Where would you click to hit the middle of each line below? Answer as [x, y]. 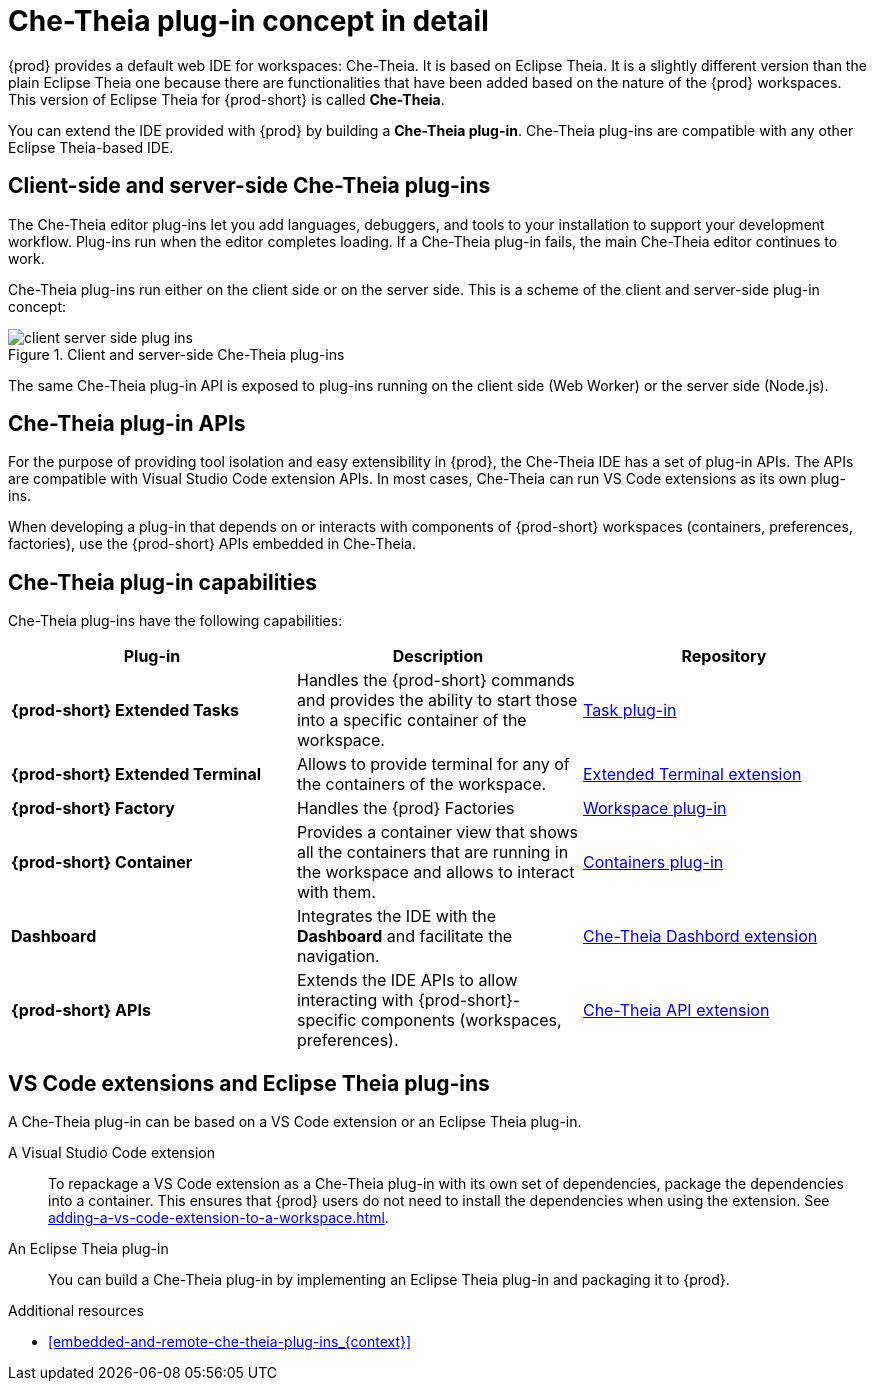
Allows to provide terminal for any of [433, 764]
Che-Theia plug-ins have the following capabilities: [175, 621]
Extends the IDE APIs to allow [407, 980]
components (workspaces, [461, 1020]
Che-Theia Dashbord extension [700, 936]
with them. [336, 892]
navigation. [338, 956]
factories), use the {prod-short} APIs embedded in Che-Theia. [212, 544]
